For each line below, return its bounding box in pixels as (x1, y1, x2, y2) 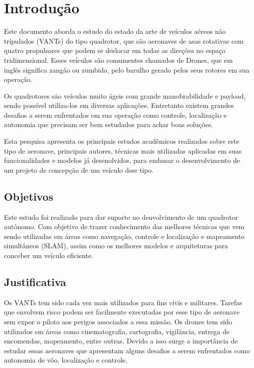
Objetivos (4, 188, 53, 204)
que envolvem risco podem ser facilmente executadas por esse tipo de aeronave (4, 307, 240, 317)
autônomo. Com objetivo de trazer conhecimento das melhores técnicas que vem (4, 221, 245, 232)
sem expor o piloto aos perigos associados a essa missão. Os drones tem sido (4, 316, 232, 326)
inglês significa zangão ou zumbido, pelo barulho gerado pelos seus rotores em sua (4, 64, 250, 75)
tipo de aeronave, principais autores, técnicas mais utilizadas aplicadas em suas (4, 145, 242, 156)
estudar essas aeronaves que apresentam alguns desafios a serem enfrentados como (4, 345, 250, 355)
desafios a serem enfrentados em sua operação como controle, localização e (4, 109, 227, 120)
